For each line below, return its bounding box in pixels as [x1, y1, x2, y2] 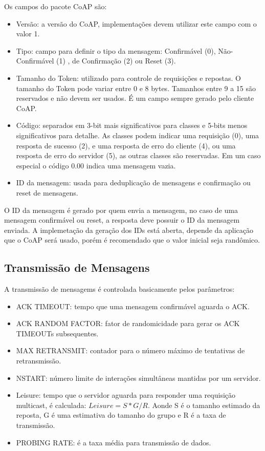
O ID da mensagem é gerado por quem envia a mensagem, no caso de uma [4, 204, 238, 215]
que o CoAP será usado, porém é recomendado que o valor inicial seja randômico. [4, 234, 260, 245]
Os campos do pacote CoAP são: [4, 1, 107, 11]
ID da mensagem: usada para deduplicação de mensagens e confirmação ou [16, 177, 251, 188]
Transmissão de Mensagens [4, 260, 150, 275]
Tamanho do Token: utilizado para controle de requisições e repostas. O [16, 72, 241, 83]
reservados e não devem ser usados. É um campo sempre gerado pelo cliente [16, 93, 254, 103]
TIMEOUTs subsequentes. [16, 328, 99, 338]
